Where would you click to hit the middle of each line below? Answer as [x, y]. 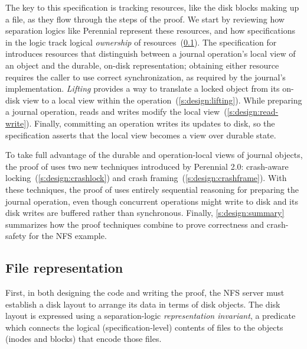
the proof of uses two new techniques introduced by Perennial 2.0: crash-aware [147, 166]
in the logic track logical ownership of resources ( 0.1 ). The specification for [141, 42]
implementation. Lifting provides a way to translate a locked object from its [143, 88]
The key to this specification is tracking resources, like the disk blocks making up [152, 7]
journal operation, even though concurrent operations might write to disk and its [152, 201]
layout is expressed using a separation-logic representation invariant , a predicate [151, 316]
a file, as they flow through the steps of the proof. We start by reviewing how [145, 19]
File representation [64, 268]
